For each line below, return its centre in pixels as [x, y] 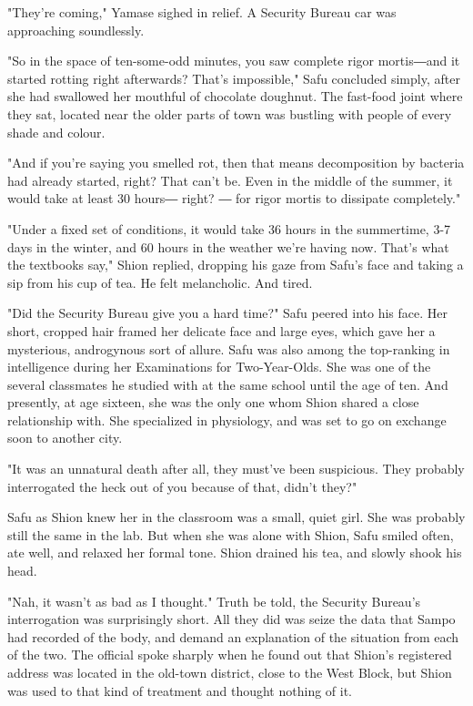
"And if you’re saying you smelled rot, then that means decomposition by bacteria [236, 163]
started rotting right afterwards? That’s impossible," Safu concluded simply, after [234, 78]
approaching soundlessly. [76, 30]
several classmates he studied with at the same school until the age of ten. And [228, 384]
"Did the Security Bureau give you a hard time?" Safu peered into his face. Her [228, 313]
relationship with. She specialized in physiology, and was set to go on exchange [227, 420]
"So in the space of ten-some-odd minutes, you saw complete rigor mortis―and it [234, 61]
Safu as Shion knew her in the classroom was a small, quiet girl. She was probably [236, 517]
